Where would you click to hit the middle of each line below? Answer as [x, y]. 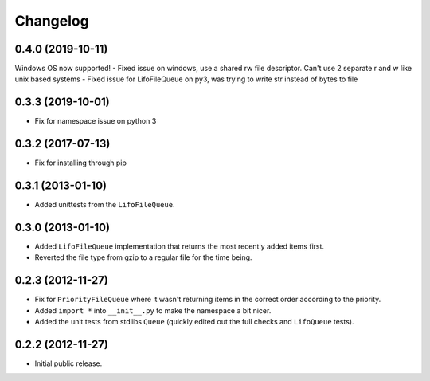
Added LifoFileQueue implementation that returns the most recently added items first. [180, 246]
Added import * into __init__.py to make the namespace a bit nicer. [153, 310]
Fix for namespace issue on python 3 [96, 121]
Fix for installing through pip [81, 163]
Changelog [52, 21]
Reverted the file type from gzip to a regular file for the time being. [143, 257]
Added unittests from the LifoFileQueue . [105, 205]
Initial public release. [68, 363]
